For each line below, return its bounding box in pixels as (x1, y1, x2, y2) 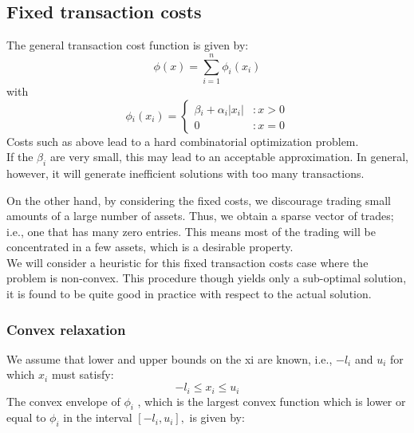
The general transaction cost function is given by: (6, 37, 249, 53)
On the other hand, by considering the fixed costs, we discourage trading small (6, 191, 391, 208)
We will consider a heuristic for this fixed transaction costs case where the (6, 254, 369, 270)
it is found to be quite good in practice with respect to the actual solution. (6, 285, 372, 302)
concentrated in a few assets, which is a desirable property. (6, 238, 294, 255)
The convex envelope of (6, 392, 120, 409)
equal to (6, 409, 46, 426)
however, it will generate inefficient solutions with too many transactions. (6, 164, 365, 181)
